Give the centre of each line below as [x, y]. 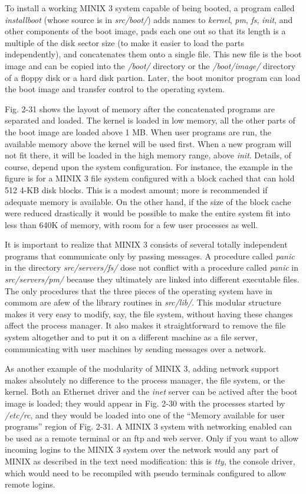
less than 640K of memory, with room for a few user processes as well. [131, 224]
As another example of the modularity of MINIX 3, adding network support [142, 368]
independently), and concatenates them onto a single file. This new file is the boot [153, 54]
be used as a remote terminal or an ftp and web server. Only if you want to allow [152, 438]
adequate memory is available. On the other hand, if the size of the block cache [148, 201]
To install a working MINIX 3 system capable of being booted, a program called [150, 8]
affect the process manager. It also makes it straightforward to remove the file [145, 325]
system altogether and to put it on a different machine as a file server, [131, 337]
